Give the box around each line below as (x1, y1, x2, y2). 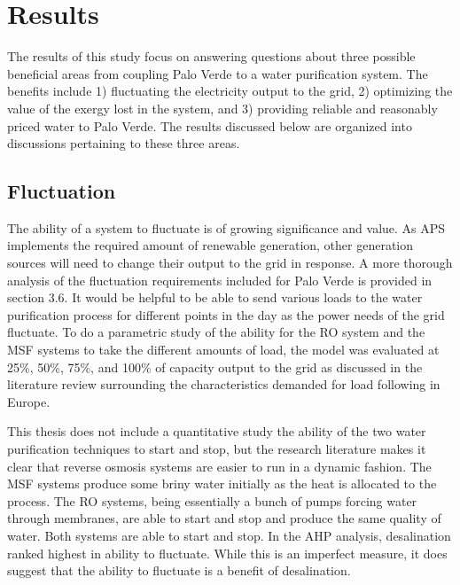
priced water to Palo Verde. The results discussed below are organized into (7, 116, 412, 135)
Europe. (7, 392, 51, 410)
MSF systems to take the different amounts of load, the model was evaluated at (7, 340, 440, 359)
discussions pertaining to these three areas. (7, 134, 240, 152)
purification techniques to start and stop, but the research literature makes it (7, 440, 426, 458)
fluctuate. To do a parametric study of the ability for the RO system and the (7, 323, 425, 341)
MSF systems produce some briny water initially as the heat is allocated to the (7, 474, 437, 493)
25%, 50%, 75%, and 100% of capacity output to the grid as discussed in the (7, 357, 423, 376)
